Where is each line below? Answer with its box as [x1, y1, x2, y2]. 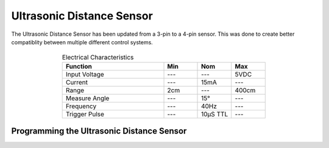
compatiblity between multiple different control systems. [11, 38, 154, 45]
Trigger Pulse [66, 110, 105, 118]
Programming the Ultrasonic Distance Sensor [11, 126, 187, 136]
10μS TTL [201, 110, 228, 118]
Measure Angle [66, 94, 110, 103]
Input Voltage [66, 70, 105, 78]
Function [66, 62, 93, 70]
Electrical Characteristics [62, 53, 134, 61]
